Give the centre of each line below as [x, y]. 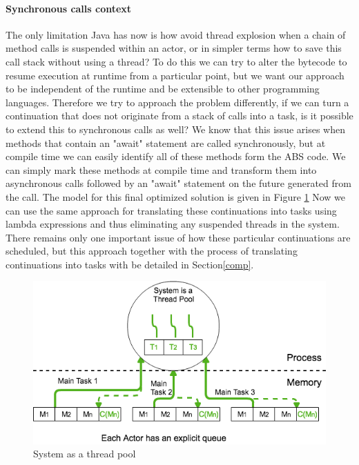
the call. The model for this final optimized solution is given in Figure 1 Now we [176, 196]
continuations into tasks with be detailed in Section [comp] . [130, 264]
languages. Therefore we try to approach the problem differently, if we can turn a [177, 102]
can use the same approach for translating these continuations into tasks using [171, 210]
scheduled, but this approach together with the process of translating [152, 251]
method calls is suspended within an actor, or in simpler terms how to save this [174, 48]
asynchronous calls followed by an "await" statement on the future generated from [178, 183]
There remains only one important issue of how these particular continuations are [178, 237]
